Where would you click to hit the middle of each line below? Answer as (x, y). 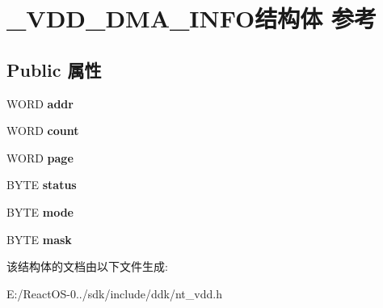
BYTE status (42, 185)
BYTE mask (39, 239)
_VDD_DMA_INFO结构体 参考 (192, 18)
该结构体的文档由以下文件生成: (87, 266)
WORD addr (40, 103)
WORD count (43, 131)
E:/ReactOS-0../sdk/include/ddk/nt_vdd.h (114, 293)
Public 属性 (54, 69)
